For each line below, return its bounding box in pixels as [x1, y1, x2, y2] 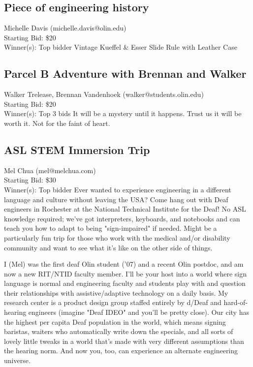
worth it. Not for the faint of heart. [4, 118, 110, 128]
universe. [4, 355, 31, 366]
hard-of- [223, 297, 248, 307]
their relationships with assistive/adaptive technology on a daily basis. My [4, 287, 228, 298]
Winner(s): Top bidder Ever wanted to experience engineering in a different [4, 184, 231, 194]
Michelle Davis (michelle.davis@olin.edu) [4, 23, 126, 33]
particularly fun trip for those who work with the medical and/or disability [4, 232, 230, 243]
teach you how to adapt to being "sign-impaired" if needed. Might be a [4, 223, 217, 233]
